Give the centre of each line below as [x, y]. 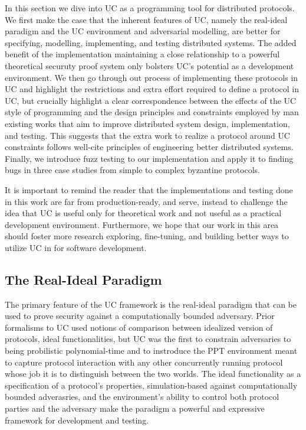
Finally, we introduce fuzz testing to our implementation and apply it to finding [149, 158]
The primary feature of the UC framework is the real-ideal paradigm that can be [151, 304]
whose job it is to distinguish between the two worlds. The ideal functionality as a [153, 374]
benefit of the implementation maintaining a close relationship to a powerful [142, 54]
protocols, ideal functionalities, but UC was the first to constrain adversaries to [148, 339]
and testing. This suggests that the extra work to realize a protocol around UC [147, 135]
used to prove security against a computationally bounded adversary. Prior [140, 316]
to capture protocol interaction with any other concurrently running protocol [144, 362]
